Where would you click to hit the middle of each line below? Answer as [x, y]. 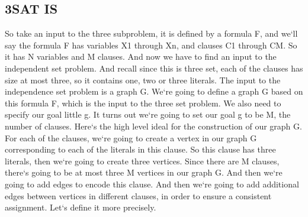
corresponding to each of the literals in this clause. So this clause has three [140, 149]
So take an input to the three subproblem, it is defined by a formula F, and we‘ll [151, 33]
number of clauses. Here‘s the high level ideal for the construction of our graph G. [153, 126]
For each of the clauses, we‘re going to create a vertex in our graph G [131, 137]
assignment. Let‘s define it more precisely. [81, 207]
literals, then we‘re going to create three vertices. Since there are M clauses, [142, 161]
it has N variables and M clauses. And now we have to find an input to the [141, 56]
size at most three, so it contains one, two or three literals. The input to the [143, 80]
